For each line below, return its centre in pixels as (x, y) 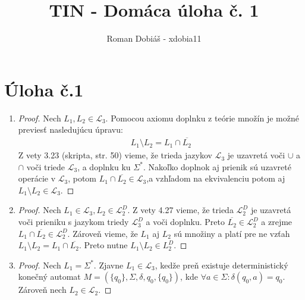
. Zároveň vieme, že (103, 233)
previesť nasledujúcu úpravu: (70, 129)
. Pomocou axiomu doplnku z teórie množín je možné (202, 118)
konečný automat (49, 276)
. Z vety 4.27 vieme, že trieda (180, 210)
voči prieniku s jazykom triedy (73, 222)
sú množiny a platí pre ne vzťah (232, 233)
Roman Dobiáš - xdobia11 (154, 38)
